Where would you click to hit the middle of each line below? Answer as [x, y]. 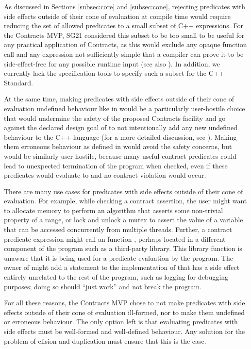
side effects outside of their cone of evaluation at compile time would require [117, 16]
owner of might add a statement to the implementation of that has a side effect [122, 267]
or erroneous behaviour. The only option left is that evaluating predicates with [121, 322]
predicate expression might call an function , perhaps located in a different [115, 239]
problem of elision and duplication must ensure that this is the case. [105, 341]
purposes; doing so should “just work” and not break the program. [103, 286]
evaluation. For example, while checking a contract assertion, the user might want [125, 201]
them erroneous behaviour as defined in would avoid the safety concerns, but [118, 146]
